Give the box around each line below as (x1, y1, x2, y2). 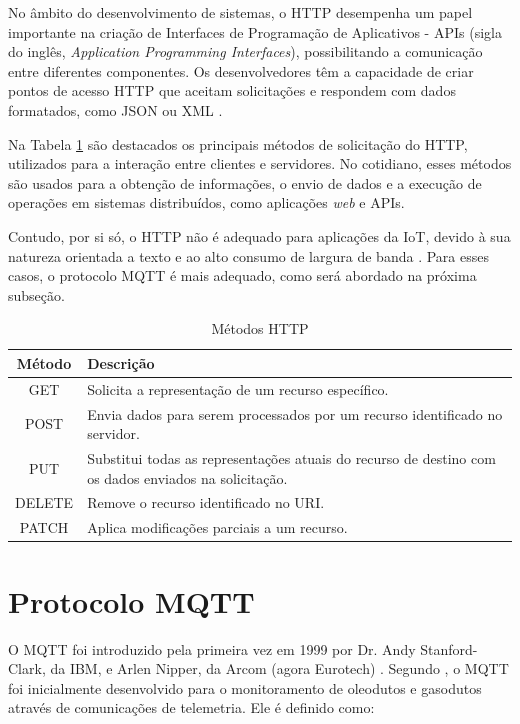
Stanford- (420, 638, 478, 659)
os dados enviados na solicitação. (87, 467, 288, 488)
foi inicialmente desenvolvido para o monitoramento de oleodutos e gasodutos (8, 677, 482, 698)
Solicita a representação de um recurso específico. (87, 378, 389, 399)
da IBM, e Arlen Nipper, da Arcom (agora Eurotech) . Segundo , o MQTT (50, 658, 509, 679)
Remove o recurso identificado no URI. (87, 492, 325, 513)
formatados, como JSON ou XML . (8, 99, 223, 120)
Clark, (8, 658, 46, 679)
